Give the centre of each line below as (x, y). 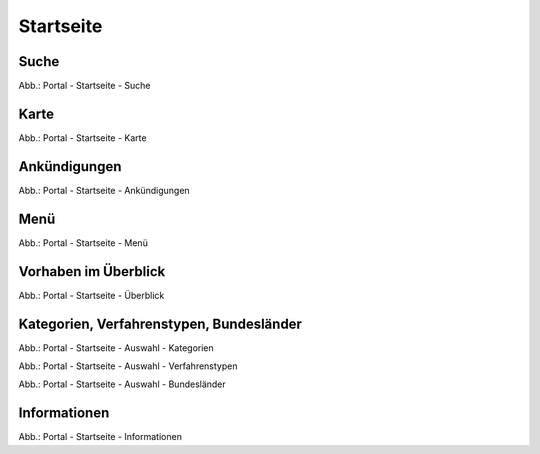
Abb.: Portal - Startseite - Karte (82, 137)
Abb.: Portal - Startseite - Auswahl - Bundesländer (122, 384)
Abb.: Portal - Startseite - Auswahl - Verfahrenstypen (128, 366)
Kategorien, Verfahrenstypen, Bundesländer (160, 323)
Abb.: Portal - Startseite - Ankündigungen (104, 190)
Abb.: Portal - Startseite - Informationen (100, 437)
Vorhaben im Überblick (92, 271)
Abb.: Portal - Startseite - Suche (84, 86)
